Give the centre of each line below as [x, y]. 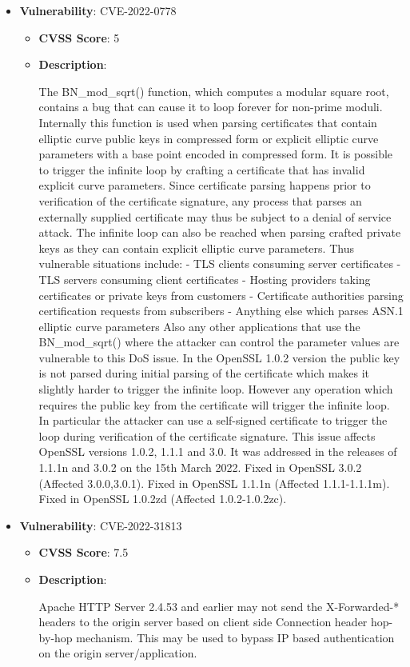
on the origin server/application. [118, 653]
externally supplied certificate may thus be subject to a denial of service [215, 216]
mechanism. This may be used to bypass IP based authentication [235, 637]
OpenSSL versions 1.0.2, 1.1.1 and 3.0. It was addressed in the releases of [218, 451]
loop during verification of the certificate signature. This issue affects [207, 435]
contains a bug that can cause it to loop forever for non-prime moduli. [211, 107]
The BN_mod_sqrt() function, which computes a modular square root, [214, 91]
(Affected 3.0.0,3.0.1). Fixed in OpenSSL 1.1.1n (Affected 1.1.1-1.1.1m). [214, 483]
